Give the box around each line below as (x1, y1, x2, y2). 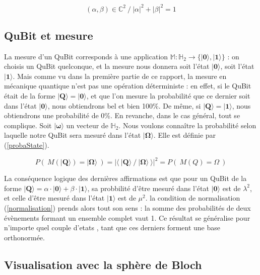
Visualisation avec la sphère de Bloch (4, 256, 202, 272)
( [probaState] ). (4, 140, 49, 150)
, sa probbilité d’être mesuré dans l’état (87, 182, 209, 193)
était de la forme (4, 90, 55, 101)
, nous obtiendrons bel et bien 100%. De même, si (47, 100, 201, 111)
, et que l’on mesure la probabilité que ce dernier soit (86, 90, 250, 101)
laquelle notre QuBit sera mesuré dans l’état (4, 130, 141, 140)
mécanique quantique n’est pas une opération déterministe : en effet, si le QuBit (4, 80, 251, 91)
